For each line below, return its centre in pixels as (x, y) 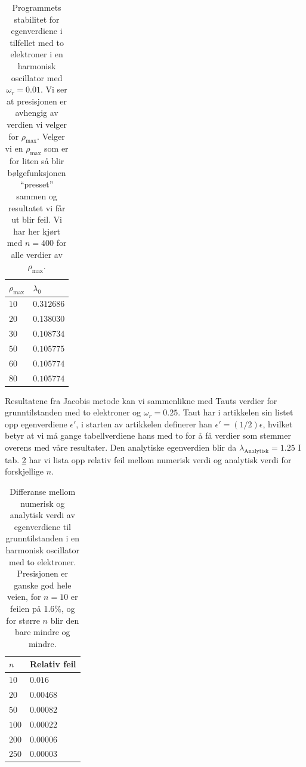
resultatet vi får (37, 207)
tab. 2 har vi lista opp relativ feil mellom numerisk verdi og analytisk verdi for (148, 459)
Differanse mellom (43, 491)
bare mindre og (42, 632)
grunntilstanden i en (42, 538)
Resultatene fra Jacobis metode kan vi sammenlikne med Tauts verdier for (141, 400)
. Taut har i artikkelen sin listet (236, 412)
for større (23, 620)
